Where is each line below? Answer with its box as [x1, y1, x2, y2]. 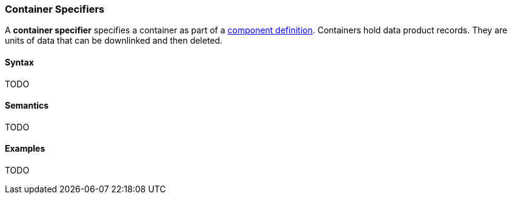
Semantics [5, 100, 49, 111]
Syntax [5, 56, 34, 67]
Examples [5, 143, 45, 154]
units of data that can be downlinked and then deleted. [5, 35, 223, 46]
